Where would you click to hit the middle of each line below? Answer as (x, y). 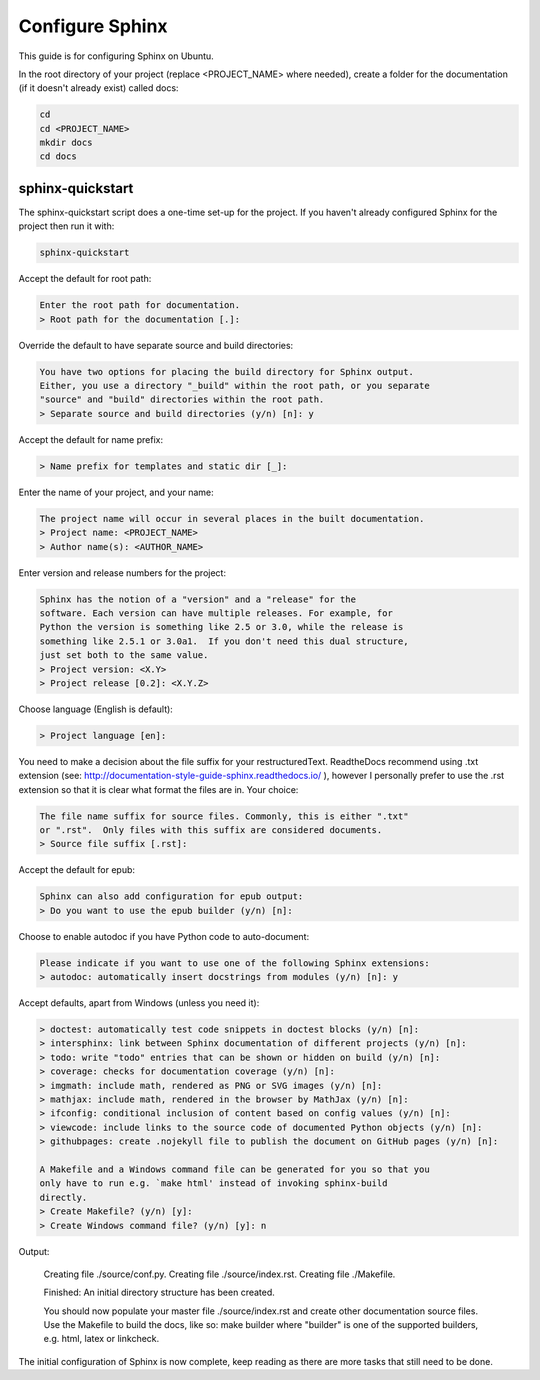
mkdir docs (66, 143)
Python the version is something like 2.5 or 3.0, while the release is (221, 627)
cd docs (58, 156)
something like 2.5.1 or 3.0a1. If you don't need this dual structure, (224, 641)
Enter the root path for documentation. (139, 305)
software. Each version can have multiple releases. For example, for (216, 613)
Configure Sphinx (93, 26)
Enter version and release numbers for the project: (122, 572)
